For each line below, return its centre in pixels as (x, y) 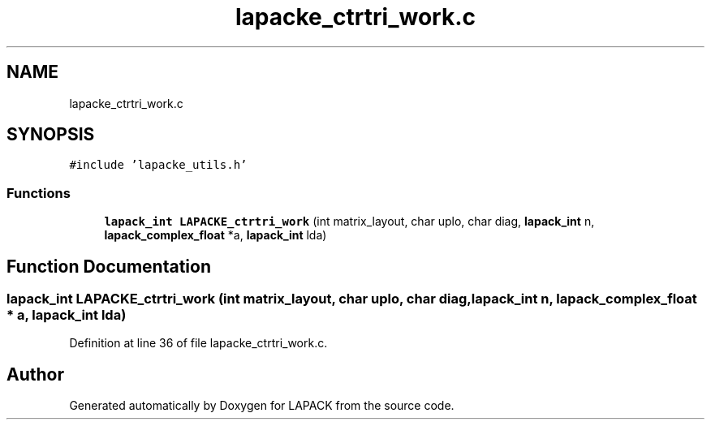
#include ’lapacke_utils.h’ (158, 165)
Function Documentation (109, 266)
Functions (39, 193)
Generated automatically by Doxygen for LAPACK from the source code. (262, 406)
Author (35, 374)
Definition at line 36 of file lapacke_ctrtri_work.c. (198, 343)
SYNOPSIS (51, 135)
